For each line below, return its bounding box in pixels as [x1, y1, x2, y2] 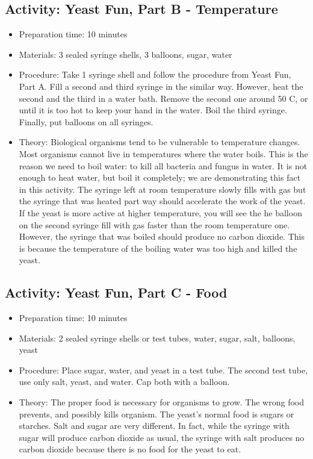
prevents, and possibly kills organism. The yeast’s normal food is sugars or [19, 407, 294, 420]
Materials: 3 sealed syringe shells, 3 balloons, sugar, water [19, 48, 232, 60]
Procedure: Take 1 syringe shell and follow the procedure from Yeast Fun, [19, 68, 291, 81]
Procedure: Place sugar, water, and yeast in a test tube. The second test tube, [19, 363, 308, 376]
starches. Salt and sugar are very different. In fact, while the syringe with [19, 419, 290, 432]
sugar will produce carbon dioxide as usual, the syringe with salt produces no [19, 431, 305, 443]
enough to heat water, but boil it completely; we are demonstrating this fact [19, 171, 301, 184]
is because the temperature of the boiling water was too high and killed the [19, 242, 297, 254]
